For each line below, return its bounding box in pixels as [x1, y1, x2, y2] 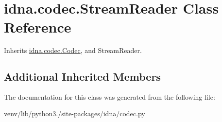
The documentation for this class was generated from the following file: [4, 92, 215, 102]
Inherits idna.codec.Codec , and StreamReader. [4, 45, 142, 55]
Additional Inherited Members [4, 69, 161, 84]
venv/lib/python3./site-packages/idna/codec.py [4, 108, 145, 118]
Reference [4, 17, 71, 37]
